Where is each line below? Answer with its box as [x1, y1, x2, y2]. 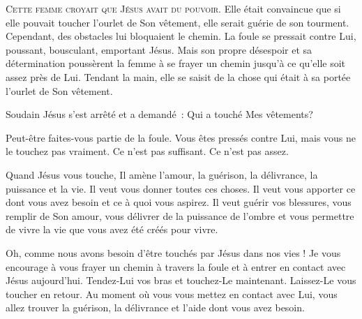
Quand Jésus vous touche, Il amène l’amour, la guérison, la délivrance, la [6, 167, 318, 181]
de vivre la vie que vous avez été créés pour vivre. [6, 222, 218, 237]
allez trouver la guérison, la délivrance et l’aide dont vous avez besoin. [6, 300, 305, 315]
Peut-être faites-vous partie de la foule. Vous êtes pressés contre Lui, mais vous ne [6, 130, 356, 144]
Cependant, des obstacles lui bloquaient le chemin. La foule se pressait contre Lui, [6, 29, 356, 43]
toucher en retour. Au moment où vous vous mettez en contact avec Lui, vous [6, 286, 338, 301]
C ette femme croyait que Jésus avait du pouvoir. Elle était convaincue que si [6, 1, 341, 15]
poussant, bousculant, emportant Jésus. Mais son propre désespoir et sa [6, 42, 312, 57]
